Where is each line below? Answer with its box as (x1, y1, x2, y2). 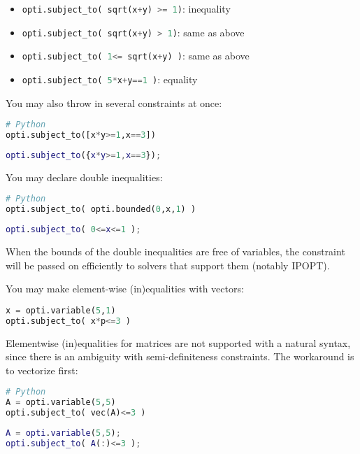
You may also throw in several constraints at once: (6, 95, 222, 110)
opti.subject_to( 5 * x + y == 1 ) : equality (22, 71, 198, 86)
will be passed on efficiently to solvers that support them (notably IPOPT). (6, 257, 330, 272)
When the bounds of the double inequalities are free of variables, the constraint (6, 244, 345, 259)
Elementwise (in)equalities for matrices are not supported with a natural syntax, (6, 335, 351, 350)
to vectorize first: (6, 362, 78, 377)
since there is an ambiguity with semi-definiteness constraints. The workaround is (6, 349, 354, 364)
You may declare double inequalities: (6, 169, 163, 184)
